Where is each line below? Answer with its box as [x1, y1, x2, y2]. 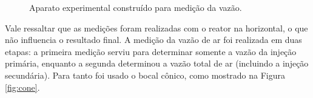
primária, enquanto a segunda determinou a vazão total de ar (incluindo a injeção [5, 57, 309, 70]
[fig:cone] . [5, 80, 40, 93]
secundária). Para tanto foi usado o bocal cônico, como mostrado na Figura [5, 68, 286, 81]
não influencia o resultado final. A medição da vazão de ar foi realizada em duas [5, 33, 302, 46]
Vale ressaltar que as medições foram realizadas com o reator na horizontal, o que [5, 21, 308, 34]
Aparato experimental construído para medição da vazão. [29, 1, 242, 13]
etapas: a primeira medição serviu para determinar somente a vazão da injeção [5, 45, 297, 57]
